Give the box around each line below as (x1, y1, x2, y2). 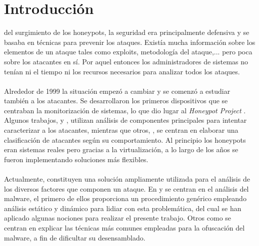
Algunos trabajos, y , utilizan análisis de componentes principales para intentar (4, 115, 247, 125)
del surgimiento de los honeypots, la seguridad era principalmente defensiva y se (4, 27, 249, 37)
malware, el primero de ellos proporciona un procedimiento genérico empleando (4, 193, 246, 204)
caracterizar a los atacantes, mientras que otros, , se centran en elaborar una (4, 125, 238, 135)
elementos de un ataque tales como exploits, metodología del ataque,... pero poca (4, 46, 252, 57)
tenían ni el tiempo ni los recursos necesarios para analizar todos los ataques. (4, 66, 240, 76)
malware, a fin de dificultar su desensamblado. (4, 232, 145, 243)
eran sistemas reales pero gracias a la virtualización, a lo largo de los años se (4, 144, 238, 155)
